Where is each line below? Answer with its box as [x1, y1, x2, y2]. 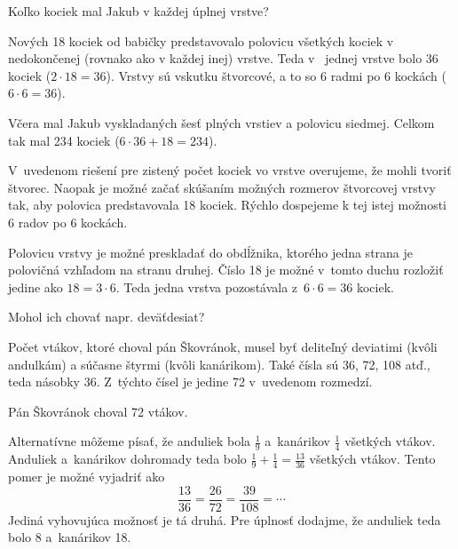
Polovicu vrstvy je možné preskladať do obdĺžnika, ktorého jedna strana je [8, 243, 414, 261]
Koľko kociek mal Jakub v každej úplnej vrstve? [8, 2, 269, 20]
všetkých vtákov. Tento [309, 450, 436, 468]
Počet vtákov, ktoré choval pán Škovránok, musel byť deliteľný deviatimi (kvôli [8, 337, 438, 355]
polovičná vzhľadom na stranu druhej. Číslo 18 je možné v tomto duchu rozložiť [8, 260, 444, 279]
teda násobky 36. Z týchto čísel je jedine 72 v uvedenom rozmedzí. [8, 372, 373, 391]
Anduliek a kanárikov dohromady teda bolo [8, 450, 247, 468]
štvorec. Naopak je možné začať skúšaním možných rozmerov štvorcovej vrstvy [8, 178, 436, 196]
